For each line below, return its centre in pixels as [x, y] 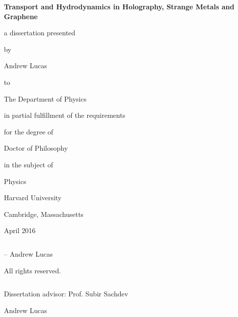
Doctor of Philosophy [36, 148]
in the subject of [29, 164]
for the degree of [29, 131]
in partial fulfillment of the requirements [65, 115]
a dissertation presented [40, 33]
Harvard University [33, 198]
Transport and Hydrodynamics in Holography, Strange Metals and [119, 6]
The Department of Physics [45, 98]
